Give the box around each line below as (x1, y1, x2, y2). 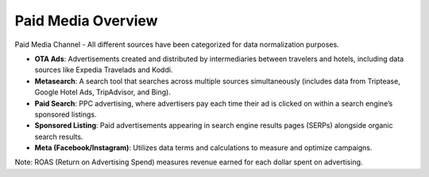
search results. (34, 132, 83, 141)
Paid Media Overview (14, 12, 158, 29)
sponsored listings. (34, 110, 97, 119)
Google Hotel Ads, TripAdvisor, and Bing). (34, 87, 171, 97)
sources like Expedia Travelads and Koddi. (34, 65, 173, 75)
